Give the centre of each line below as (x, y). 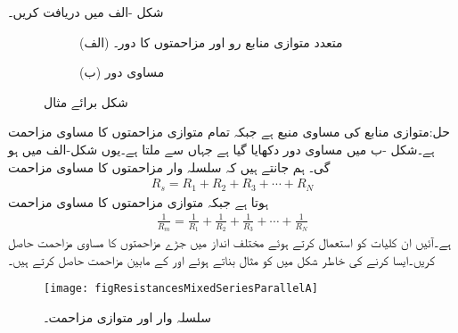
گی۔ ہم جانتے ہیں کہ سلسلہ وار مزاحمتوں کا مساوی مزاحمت (169, 166)
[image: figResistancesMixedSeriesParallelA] (181, 289)
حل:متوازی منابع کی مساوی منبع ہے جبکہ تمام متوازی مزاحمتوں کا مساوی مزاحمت (229, 132)
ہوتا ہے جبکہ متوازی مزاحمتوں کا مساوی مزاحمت (139, 201)
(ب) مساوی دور (122, 72)
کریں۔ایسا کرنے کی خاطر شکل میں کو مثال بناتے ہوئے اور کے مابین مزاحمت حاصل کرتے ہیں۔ (222, 259)
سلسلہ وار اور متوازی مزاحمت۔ (127, 316)
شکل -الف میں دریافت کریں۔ (86, 12)
